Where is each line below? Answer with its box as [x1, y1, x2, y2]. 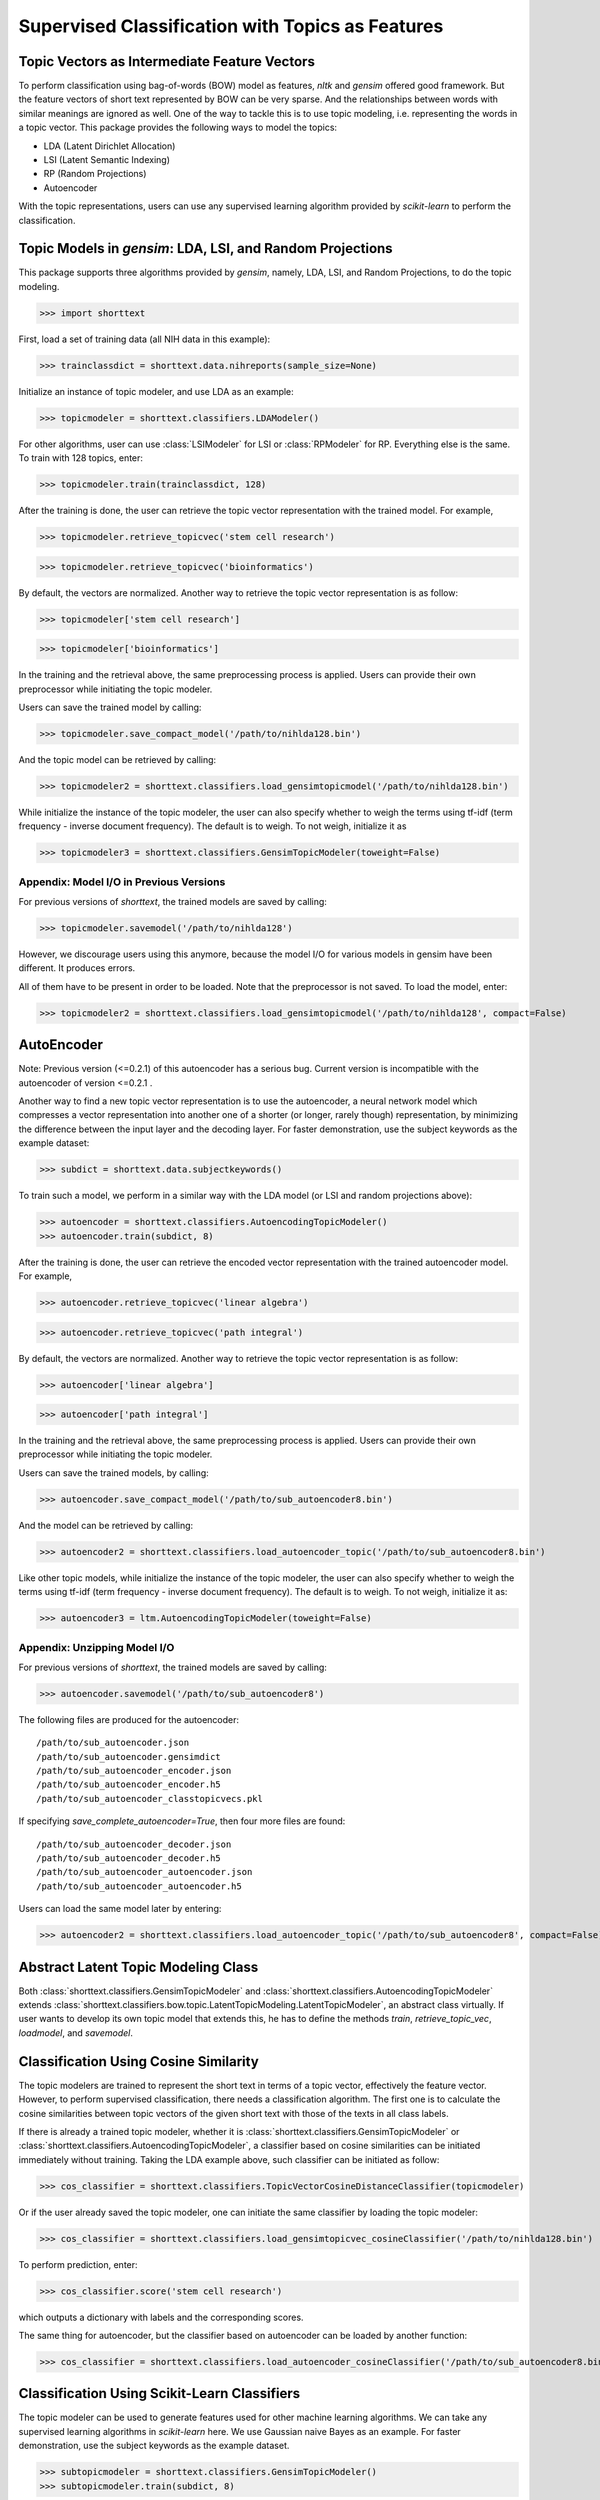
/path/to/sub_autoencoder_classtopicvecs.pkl [36, 1793, 264, 1804]
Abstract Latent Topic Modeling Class [18, 1958, 259, 1975]
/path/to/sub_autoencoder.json [36, 1737, 190, 1749]
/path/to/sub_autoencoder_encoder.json [36, 1765, 232, 1777]
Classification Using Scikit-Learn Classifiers [18, 2385, 301, 2402]
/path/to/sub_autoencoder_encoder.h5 [36, 1779, 222, 1790]
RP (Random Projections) [43, 168, 147, 180]
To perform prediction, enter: [18, 2258, 139, 2270]
